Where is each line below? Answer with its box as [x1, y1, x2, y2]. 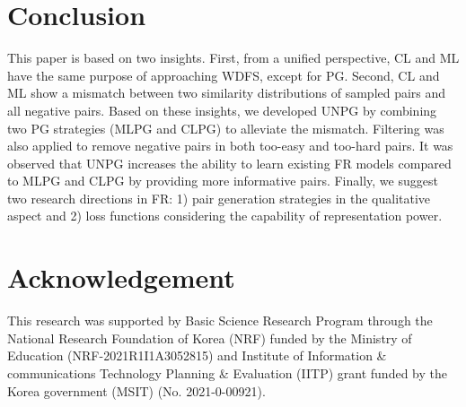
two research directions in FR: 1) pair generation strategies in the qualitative [7, 188, 431, 207]
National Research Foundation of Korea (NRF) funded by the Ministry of [7, 328, 412, 347]
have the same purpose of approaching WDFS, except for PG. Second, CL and [7, 65, 440, 84]
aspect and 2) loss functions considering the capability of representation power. [7, 206, 443, 225]
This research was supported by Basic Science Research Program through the [7, 311, 433, 330]
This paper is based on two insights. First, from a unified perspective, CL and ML [7, 48, 460, 67]
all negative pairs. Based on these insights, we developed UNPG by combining [7, 100, 437, 119]
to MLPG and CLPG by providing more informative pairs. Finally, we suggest [7, 171, 438, 190]
